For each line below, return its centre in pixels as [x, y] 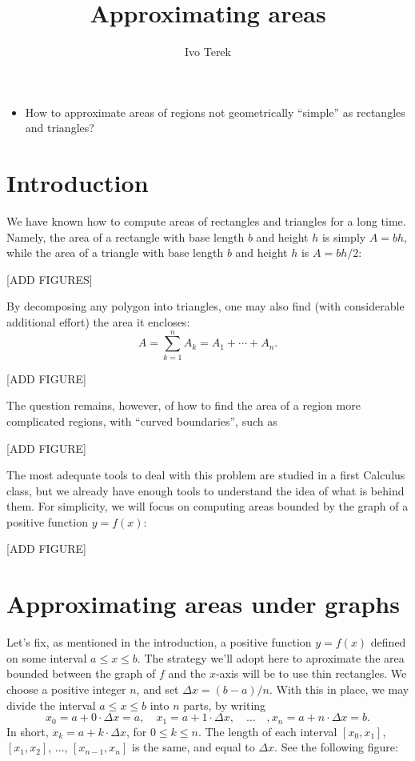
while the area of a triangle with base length [115, 252]
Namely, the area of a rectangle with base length [126, 236]
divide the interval [51, 705]
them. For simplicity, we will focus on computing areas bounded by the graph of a [207, 506]
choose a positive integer [66, 689]
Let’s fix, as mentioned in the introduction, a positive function [159, 642]
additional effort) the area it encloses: [98, 322]
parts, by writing [225, 705]
